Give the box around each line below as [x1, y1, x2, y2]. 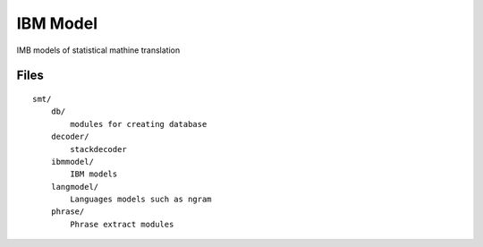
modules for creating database [70, 119, 208, 129]
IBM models [70, 169, 118, 179]
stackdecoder [70, 144, 127, 154]
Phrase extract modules [70, 219, 174, 229]
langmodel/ [50, 182, 99, 192]
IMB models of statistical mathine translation [16, 45, 181, 55]
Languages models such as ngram [70, 194, 212, 205]
